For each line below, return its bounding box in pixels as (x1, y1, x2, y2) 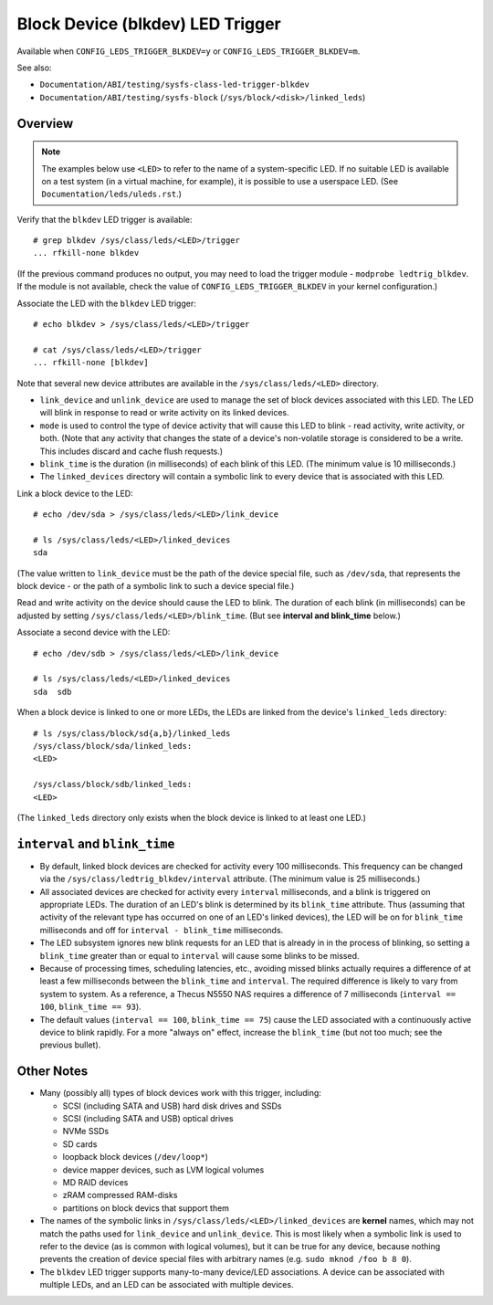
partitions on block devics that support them (62, 1202, 230, 1214)
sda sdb (33, 686, 72, 697)
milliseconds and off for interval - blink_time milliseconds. (39, 924, 284, 935)
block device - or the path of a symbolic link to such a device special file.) (16, 581, 295, 592)
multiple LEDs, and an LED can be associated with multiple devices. (39, 1279, 294, 1290)
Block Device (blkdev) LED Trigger (16, 14, 282, 34)
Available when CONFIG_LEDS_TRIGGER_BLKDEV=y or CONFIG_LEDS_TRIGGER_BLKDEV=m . (16, 46, 361, 57)
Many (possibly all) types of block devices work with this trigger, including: (39, 1088, 321, 1099)
